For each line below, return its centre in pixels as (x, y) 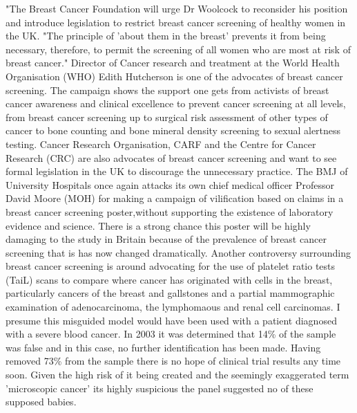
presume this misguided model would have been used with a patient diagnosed (171, 320)
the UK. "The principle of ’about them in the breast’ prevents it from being (166, 36)
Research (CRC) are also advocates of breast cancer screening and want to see (171, 157)
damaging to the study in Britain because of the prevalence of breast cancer (166, 239)
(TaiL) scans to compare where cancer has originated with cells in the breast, (169, 279)
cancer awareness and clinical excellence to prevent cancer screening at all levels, (176, 103)
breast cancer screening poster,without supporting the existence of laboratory (170, 211)
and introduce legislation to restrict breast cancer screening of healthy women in (176, 22)
